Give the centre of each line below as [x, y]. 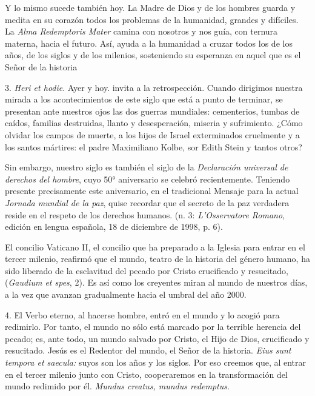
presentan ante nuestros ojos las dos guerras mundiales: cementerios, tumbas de [152, 111]
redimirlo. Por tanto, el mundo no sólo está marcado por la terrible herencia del [153, 327]
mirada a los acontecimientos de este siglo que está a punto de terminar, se [144, 99]
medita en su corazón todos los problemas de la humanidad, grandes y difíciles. [152, 19]
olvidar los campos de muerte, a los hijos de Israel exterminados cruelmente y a [152, 134]
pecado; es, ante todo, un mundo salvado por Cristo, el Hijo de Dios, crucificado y [157, 338]
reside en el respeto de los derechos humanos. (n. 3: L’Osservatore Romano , [145, 214]
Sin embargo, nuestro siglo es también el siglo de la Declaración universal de [147, 167]
